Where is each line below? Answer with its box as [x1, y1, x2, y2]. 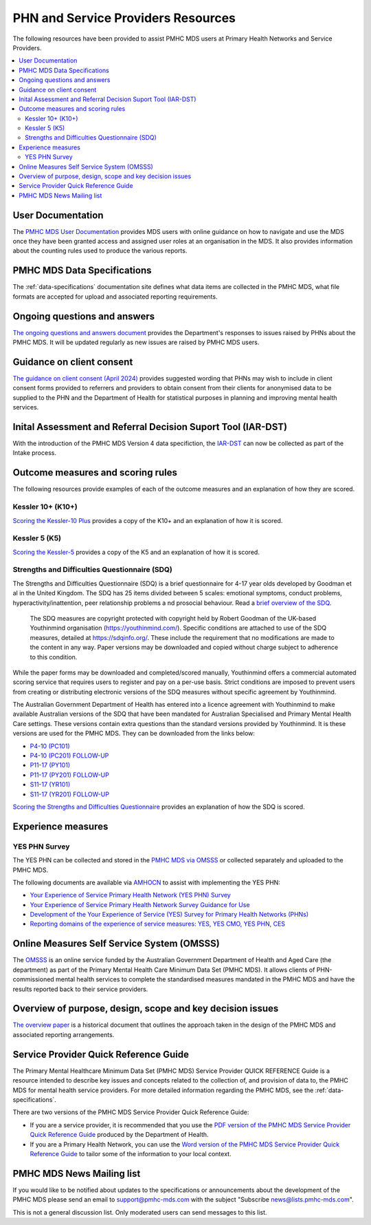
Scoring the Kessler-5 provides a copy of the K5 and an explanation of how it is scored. [12, 548, 260, 556]
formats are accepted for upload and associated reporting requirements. [12, 292, 218, 301]
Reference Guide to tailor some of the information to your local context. [30, 1149, 232, 1158]
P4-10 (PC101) [30, 742, 70, 750]
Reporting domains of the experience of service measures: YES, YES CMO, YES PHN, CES [30, 919, 285, 928]
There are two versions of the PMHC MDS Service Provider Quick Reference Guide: [12, 1108, 249, 1116]
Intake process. [12, 449, 56, 457]
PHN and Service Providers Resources [12, 10, 236, 25]
